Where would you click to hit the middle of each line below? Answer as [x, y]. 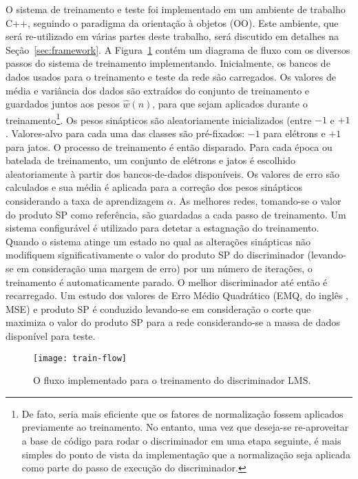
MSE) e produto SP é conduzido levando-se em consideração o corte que [158, 308]
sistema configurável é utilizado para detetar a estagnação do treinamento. [162, 228]
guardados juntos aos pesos [63, 104]
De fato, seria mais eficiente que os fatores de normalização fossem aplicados [182, 413]
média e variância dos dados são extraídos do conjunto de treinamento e [158, 90]
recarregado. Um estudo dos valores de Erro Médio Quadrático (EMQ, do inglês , [177, 295]
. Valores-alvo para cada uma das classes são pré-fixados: [125, 133]
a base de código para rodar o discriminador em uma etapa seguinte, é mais [181, 440]
